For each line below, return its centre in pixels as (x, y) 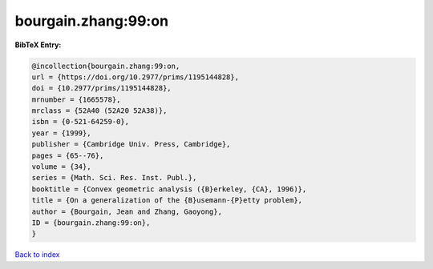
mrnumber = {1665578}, (76, 99)
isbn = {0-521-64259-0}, (81, 122)
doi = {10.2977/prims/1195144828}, (101, 88)
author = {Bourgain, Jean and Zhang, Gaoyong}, (127, 211)
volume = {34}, (61, 167)
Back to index (37, 255)
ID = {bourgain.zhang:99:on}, (91, 223)
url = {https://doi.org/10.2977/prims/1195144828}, (136, 77)
